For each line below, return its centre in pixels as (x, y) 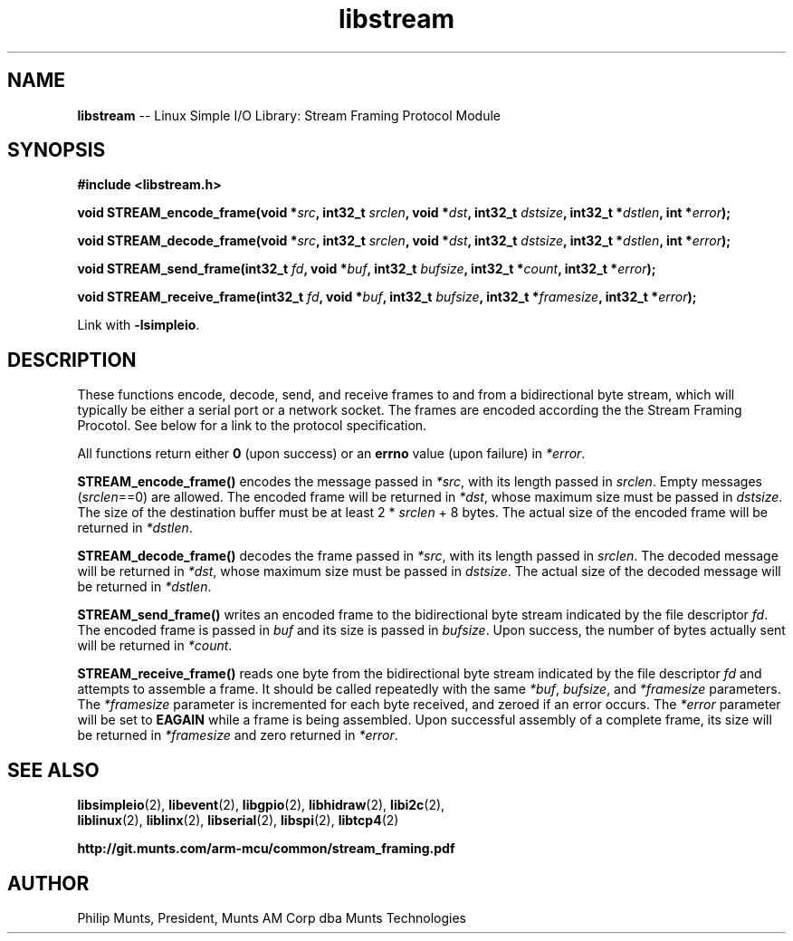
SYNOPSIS (57, 150)
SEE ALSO (53, 770)
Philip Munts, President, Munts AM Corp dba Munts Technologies (272, 917)
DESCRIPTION (72, 360)
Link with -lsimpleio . (139, 325)
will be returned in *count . (155, 646)
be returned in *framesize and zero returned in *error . (238, 735)
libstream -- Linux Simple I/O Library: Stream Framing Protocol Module (289, 115)
